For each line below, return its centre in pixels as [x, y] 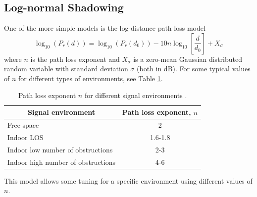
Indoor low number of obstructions [60, 149]
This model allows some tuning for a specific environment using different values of [128, 180]
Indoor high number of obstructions [62, 162]
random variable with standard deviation [66, 69]
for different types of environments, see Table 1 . [91, 78]
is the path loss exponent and [75, 59]
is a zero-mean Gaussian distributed [188, 59]
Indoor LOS [26, 137]
